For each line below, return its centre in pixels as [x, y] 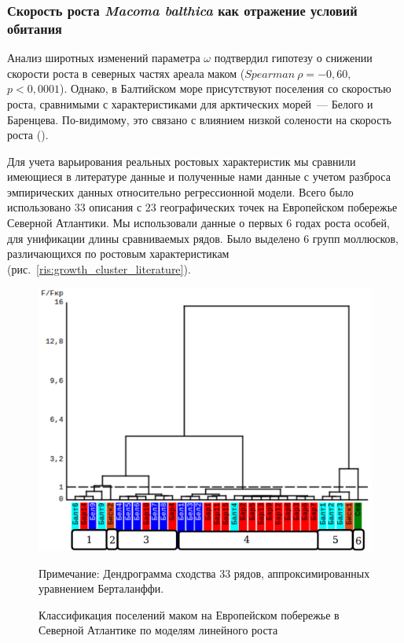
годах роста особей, [343, 223]
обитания [35, 28]
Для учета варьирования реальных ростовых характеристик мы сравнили [182, 161]
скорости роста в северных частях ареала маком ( [126, 73]
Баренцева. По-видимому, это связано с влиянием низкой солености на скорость [199, 119]
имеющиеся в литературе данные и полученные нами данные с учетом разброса [199, 176]
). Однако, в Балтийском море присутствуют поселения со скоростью [225, 88]
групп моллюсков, [355, 238]
